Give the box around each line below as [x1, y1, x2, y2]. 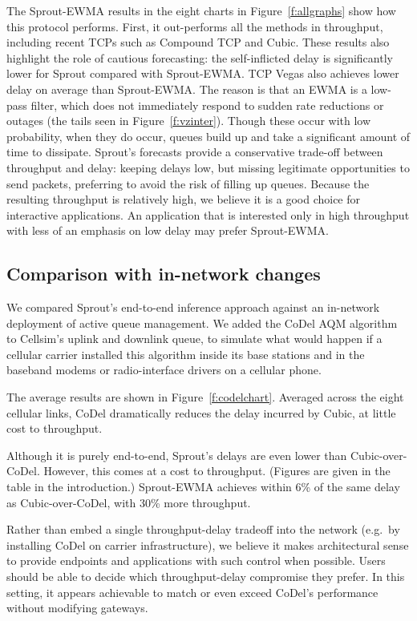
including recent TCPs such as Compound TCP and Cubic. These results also [6, 34, 390, 50]
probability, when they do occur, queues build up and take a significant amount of [6, 127, 411, 144]
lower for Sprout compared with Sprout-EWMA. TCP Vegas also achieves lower [6, 65, 399, 82]
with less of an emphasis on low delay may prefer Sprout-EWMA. [6, 222, 329, 239]
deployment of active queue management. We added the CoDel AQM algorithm [6, 314, 398, 331]
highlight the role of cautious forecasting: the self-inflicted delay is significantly [6, 49, 393, 66]
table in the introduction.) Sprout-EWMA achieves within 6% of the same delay [6, 478, 400, 495]
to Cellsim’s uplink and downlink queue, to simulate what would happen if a [6, 330, 383, 347]
